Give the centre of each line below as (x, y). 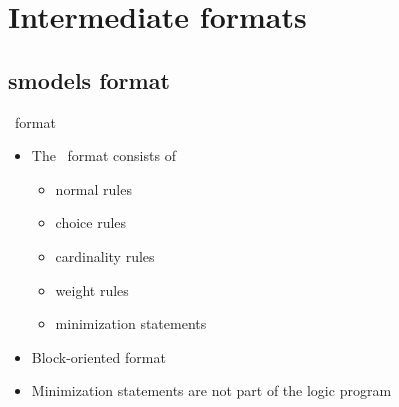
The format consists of (103, 155)
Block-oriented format (98, 356)
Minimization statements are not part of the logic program (211, 390)
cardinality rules (105, 255)
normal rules (93, 188)
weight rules (92, 289)
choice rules (91, 222)
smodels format (89, 79)
